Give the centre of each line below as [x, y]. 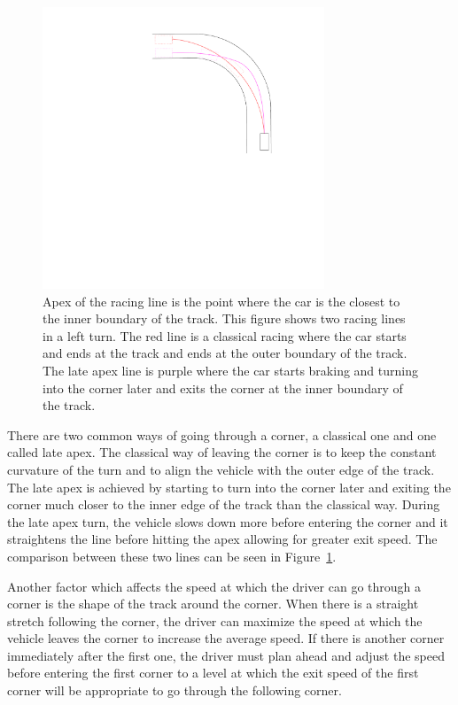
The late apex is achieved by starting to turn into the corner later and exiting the [229, 487]
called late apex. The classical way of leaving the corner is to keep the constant [222, 452]
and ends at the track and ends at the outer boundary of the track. [225, 353]
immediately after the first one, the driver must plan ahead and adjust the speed [226, 655]
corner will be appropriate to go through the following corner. [175, 690]
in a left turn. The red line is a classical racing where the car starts [225, 335]
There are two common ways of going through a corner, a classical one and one [222, 434]
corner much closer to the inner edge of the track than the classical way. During [224, 504]
